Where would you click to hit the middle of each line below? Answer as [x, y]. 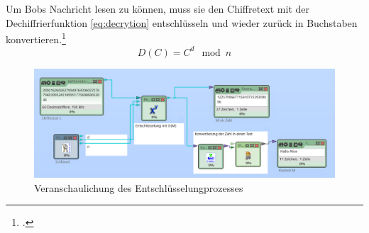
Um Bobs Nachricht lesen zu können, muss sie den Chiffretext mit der [158, 8]
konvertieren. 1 [36, 38]
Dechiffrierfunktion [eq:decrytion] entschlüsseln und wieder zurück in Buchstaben [182, 22]
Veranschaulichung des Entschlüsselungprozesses [139, 187]
